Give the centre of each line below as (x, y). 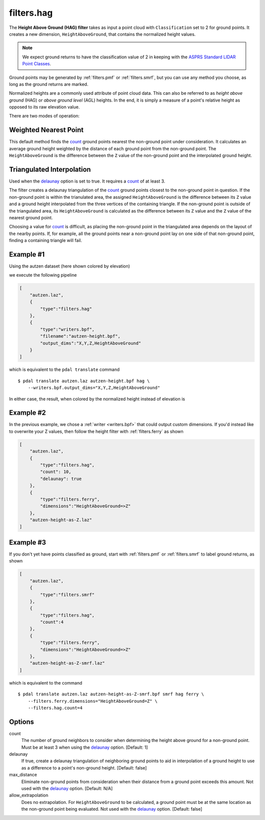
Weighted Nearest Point (46, 130)
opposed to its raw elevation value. (44, 107)
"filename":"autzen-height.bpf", (80, 336)
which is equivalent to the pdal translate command (64, 370)
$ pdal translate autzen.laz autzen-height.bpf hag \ (84, 381)
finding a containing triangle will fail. (46, 240)
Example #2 (27, 413)
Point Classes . (37, 64)
